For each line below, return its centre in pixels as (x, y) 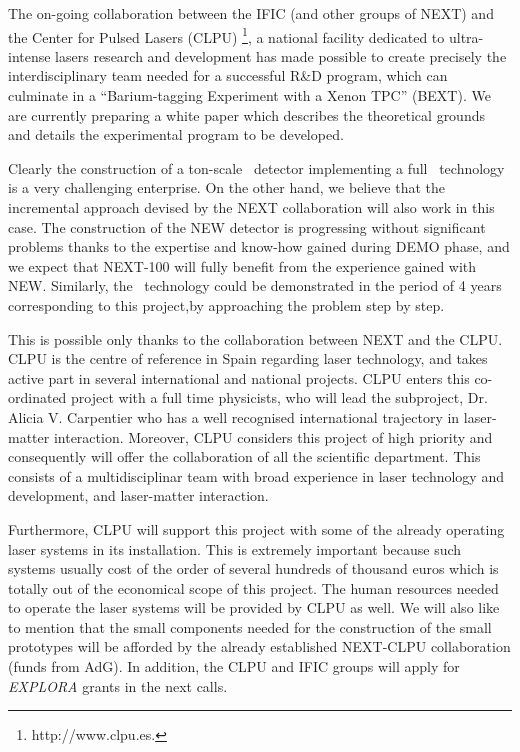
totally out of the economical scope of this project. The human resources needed (253, 587)
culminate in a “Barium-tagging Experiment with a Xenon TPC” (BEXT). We (249, 95)
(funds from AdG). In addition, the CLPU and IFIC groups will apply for (234, 666)
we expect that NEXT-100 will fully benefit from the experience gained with (242, 265)
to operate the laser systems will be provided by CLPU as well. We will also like (254, 607)
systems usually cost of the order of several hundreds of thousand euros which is (253, 568)
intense (29, 55)
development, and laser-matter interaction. (138, 495)
